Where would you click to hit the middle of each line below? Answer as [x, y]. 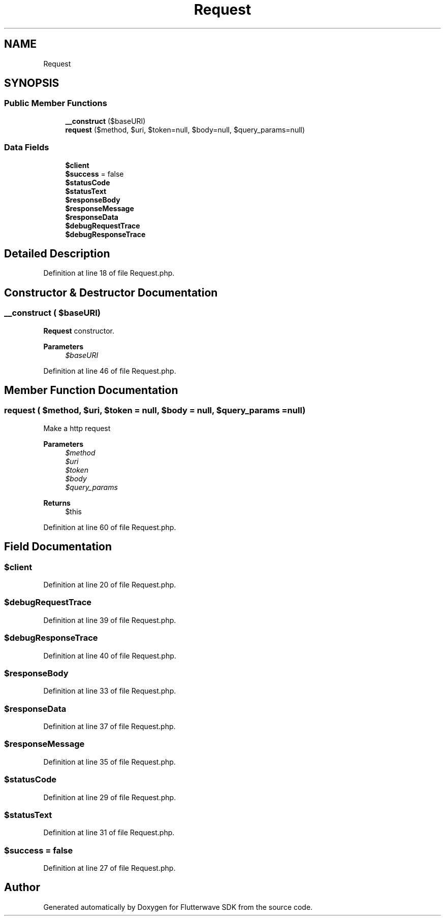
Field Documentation [58, 547]
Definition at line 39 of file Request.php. [110, 620]
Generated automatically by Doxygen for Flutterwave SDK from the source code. [178, 907]
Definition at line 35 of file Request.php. [109, 762]
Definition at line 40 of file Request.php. [110, 655]
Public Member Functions [56, 103]
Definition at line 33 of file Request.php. [110, 691]
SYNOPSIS [32, 83]
